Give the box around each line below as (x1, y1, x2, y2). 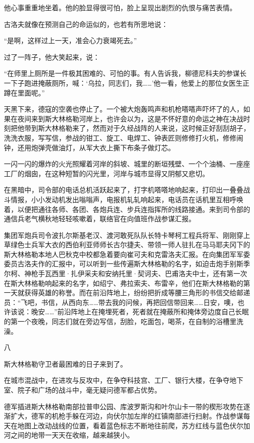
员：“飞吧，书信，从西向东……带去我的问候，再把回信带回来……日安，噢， (4, 297, 238, 307)
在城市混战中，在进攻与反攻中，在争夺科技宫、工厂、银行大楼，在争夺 (4, 375, 230, 385)
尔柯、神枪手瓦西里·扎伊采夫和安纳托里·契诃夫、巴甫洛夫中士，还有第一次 (4, 268, 247, 279)
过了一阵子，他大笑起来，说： (4, 51, 100, 62)
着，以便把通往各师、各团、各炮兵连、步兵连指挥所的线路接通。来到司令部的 (4, 204, 250, 214)
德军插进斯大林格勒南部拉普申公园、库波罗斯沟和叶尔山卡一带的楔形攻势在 (4, 401, 243, 411)
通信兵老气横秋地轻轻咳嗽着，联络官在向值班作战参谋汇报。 (4, 213, 195, 224)
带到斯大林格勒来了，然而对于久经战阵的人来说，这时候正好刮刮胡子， (24, 123, 250, 133)
